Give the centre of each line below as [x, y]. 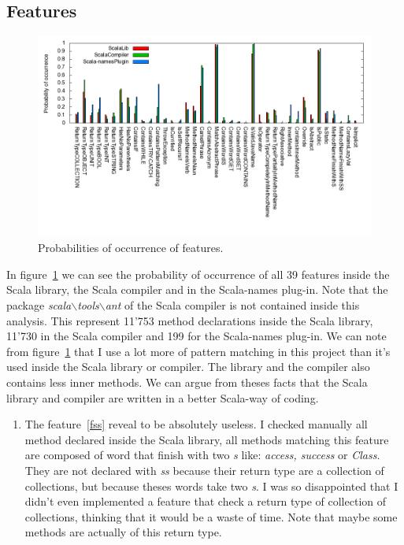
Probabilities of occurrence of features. [131, 248]
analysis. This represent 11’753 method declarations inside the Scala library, [190, 320]
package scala [39, 304]
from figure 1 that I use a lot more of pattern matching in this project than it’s [198, 351]
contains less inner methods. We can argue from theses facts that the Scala [187, 382]
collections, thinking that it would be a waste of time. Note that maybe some [211, 516]
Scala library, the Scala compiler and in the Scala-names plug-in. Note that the [197, 289]
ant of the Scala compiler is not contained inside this [232, 304]
